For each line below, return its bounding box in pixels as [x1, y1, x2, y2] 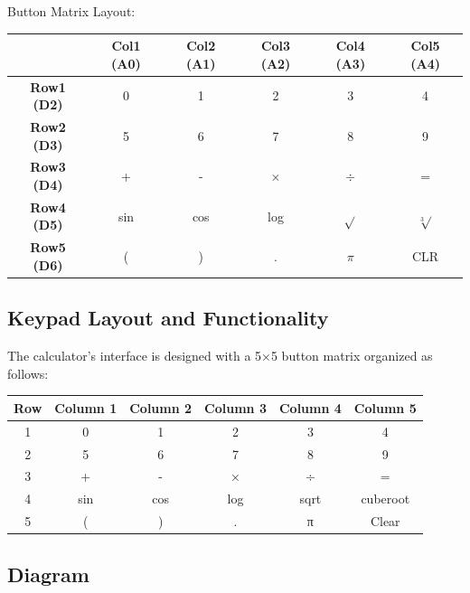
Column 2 [129, 398, 193, 417]
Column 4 [278, 398, 342, 417]
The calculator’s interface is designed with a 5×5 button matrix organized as [7, 346, 433, 365]
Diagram [7, 560, 89, 588]
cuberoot [361, 489, 410, 508]
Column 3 [204, 398, 267, 417]
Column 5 [353, 398, 417, 417]
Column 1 [54, 398, 117, 417]
